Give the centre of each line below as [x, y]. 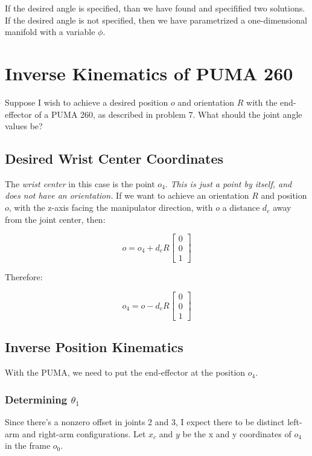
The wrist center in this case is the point [80, 183]
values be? [24, 126]
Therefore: [24, 277]
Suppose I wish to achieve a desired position [87, 102]
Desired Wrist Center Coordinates [114, 159]
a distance [241, 207]
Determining [36, 399]
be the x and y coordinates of [237, 433]
